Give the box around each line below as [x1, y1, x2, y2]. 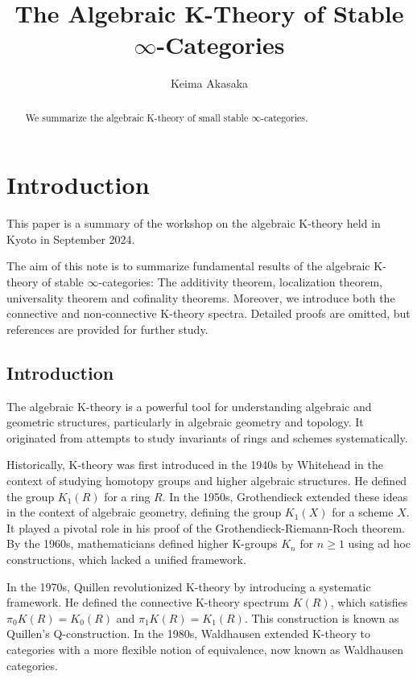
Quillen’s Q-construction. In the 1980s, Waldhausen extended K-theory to [6, 625, 370, 642]
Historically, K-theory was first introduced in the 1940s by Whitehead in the [6, 456, 383, 473]
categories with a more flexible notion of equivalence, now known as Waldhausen [6, 640, 404, 657]
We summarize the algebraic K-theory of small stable [25, 110, 249, 124]
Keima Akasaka [170, 75, 249, 92]
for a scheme [332, 504, 394, 521]
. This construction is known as [244, 609, 399, 626]
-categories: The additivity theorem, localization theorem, [98, 274, 382, 290]
